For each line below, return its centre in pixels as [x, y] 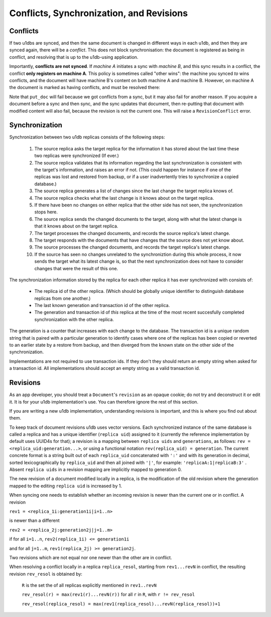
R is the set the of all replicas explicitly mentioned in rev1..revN [89, 585]
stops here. [46, 212]
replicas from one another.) [62, 298]
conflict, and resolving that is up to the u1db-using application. [74, 57]
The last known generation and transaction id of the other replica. [102, 305]
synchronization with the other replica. [74, 319]
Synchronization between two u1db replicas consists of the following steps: [87, 137]
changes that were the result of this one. [76, 268]
